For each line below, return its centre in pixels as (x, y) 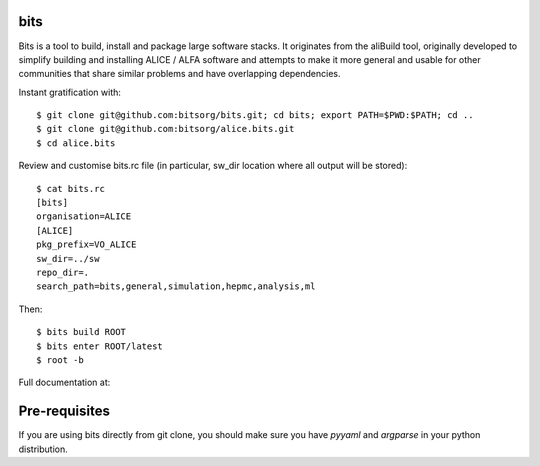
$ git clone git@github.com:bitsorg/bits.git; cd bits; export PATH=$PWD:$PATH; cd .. (255, 115)
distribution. (43, 449)
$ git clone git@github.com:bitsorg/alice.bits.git (165, 129)
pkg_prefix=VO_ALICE (86, 244)
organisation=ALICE (84, 216)
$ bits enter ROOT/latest (100, 346)
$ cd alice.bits (76, 143)
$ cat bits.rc (70, 188)
